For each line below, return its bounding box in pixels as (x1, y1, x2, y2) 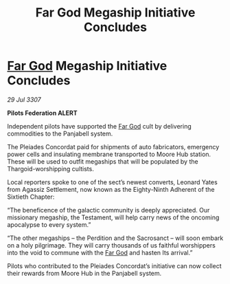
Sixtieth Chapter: (7, 193, 55, 201)
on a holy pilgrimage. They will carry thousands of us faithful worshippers (7, 241, 216, 249)
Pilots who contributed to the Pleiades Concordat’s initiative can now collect (7, 261, 222, 270)
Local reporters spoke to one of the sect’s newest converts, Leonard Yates (7, 177, 218, 186)
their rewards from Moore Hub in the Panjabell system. (7, 269, 162, 277)
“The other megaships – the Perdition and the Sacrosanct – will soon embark (7, 234, 224, 242)
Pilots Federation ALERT (7, 109, 78, 117)
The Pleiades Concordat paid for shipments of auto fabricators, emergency (7, 142, 220, 151)
